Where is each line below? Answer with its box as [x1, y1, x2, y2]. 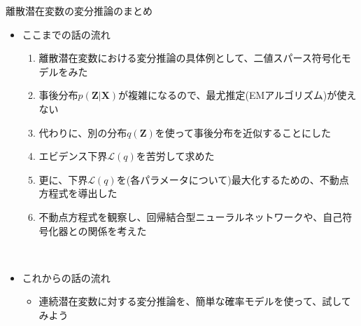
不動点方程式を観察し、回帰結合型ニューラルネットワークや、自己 [38, 209, 343, 224]
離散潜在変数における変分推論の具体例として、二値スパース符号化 [38, 50, 341, 65]
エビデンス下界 [38, 149, 108, 163]
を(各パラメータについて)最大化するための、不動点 [116, 172, 349, 186]
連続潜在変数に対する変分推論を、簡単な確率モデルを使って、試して [38, 294, 351, 308]
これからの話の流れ [22, 270, 111, 285]
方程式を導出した [38, 186, 118, 201]
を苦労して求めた [136, 149, 215, 163]
